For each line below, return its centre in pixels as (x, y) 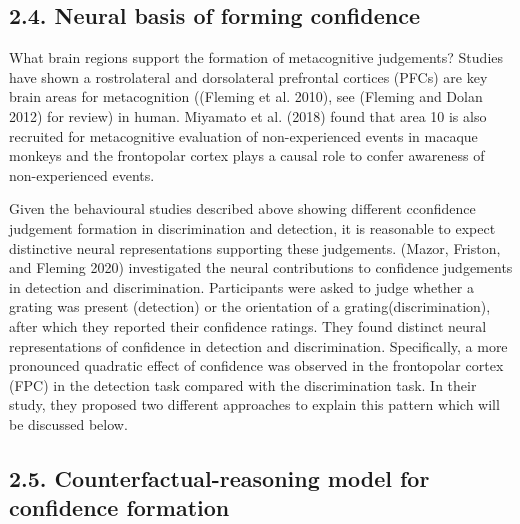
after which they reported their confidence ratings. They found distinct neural (248, 325)
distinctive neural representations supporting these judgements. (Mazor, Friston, (255, 247)
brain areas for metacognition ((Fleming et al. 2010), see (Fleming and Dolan (246, 96)
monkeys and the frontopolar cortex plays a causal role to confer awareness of (247, 155)
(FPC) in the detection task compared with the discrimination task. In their (243, 384)
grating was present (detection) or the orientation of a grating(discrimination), (250, 306)
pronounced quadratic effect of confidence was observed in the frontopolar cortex (256, 365)
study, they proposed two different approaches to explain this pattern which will (254, 404)
